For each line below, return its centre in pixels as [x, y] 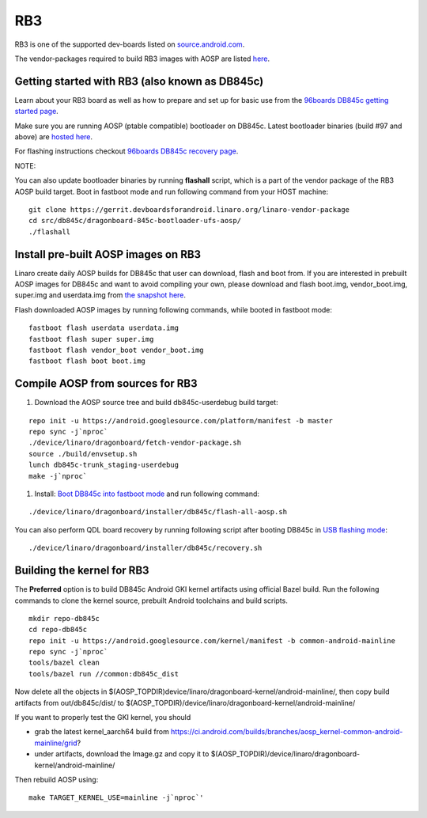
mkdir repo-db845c [64, 618]
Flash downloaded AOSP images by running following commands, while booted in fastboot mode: [173, 309]
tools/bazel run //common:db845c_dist [104, 674]
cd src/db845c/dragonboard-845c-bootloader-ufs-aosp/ [135, 221]
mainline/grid [56, 743]
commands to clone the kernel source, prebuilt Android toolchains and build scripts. [151, 600]
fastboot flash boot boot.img [87, 361]
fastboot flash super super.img [91, 339]
